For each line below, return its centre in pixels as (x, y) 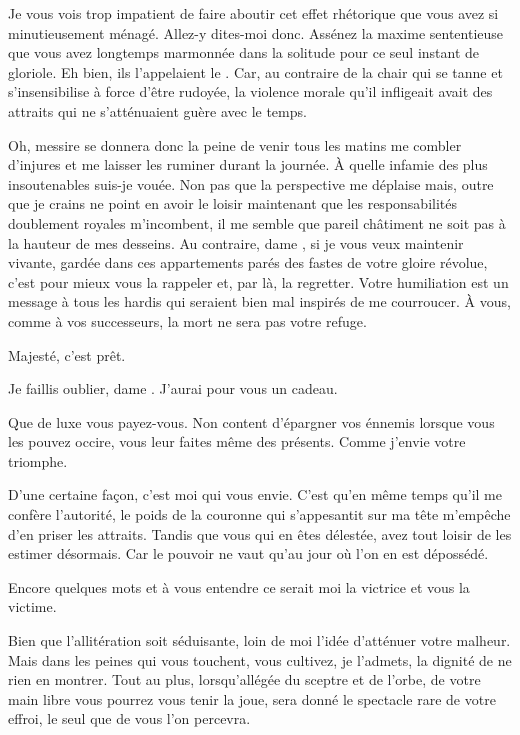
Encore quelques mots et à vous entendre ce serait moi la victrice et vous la (239, 586)
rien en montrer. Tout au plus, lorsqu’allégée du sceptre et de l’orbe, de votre (244, 679)
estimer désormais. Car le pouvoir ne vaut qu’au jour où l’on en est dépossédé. (248, 553)
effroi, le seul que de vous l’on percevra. (129, 718)
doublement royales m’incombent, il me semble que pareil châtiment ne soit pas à (257, 222)
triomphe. (38, 460)
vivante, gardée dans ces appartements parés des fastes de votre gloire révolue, (248, 262)
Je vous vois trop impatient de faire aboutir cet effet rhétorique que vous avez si (253, 13)
